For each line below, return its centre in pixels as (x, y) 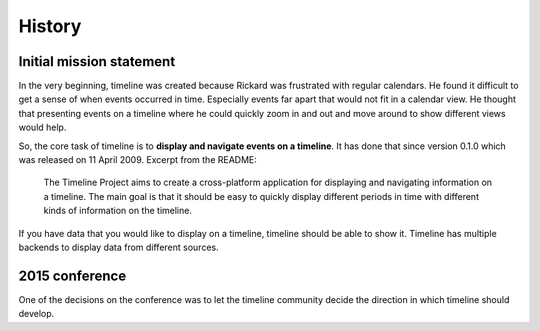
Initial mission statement (97, 61)
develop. (36, 314)
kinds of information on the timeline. (117, 211)
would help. (42, 127)
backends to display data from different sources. (118, 247)
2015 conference (72, 275)
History (50, 26)
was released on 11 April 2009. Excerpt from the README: (137, 160)
